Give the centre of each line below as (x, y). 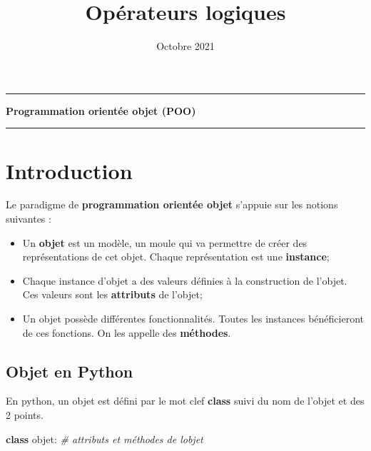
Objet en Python (70, 371)
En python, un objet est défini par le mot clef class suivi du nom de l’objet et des (185, 401)
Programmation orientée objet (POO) (101, 110)
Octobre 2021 (185, 46)
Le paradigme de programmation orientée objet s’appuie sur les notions (172, 204)
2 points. (25, 414)
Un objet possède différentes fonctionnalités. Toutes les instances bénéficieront (193, 318)
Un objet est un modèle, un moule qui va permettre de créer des (165, 242)
